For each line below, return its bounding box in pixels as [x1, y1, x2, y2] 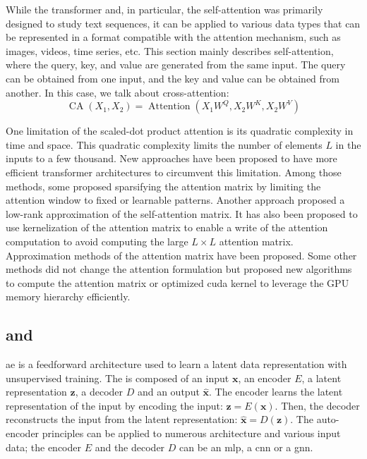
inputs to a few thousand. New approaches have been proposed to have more [6, 151, 337, 166]
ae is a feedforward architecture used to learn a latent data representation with [6, 357, 347, 372]
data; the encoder [6, 439, 81, 454]
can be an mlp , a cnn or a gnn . [179, 439, 313, 454]
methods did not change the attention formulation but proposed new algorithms [6, 262, 352, 276]
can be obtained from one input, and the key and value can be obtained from [6, 71, 340, 85]
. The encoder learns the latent [209, 384, 343, 399]
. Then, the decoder [275, 398, 360, 412]
